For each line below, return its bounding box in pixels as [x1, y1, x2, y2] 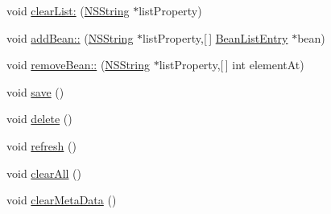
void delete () [6, 110, 72, 127]
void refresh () [6, 137, 77, 154]
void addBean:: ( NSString [6, 29, 134, 46]
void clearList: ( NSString [6, 2, 130, 19]
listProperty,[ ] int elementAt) [159, 56, 304, 73]
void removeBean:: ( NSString [6, 56, 151, 73]
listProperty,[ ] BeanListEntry [143, 29, 288, 46]
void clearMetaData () [6, 191, 117, 208]
